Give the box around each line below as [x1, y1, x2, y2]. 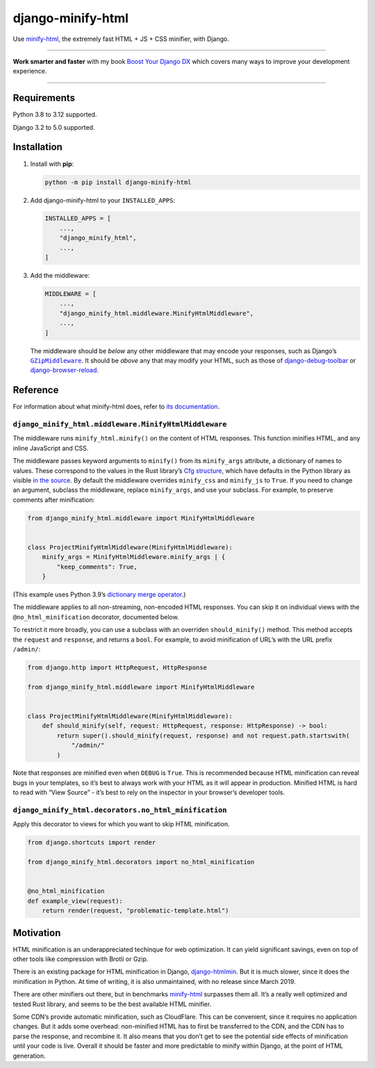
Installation [12, 141, 62, 153]
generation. [12, 1051, 46, 1060]
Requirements [12, 92, 76, 104]
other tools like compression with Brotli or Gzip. [12, 955, 149, 963]
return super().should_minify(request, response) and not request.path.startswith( [56, 731, 350, 740]
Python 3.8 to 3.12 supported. [12, 110, 97, 119]
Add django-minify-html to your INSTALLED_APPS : [30, 196, 176, 204]
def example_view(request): [27, 896, 123, 905]
